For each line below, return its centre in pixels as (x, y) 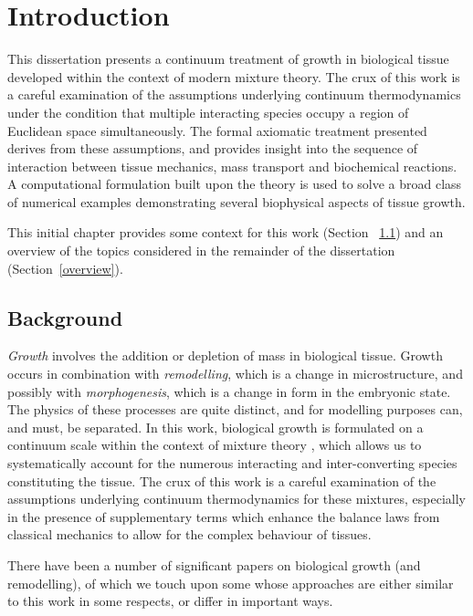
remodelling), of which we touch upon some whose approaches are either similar (231, 583)
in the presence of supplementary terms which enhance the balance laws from (224, 516)
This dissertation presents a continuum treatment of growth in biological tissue (228, 59)
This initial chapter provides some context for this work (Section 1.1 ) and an (226, 232)
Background (65, 317)
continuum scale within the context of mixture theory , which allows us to (215, 445)
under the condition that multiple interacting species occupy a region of (208, 112)
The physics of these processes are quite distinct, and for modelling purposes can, (235, 409)
